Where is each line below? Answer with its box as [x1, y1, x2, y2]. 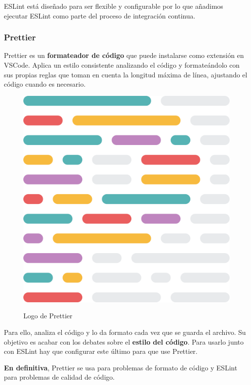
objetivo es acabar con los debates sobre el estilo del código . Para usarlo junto [4, 336, 244, 347]
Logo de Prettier [23, 311, 72, 321]
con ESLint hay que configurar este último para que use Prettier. [4, 346, 198, 356]
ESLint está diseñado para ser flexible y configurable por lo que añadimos [4, 1, 223, 11]
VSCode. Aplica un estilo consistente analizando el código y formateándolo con [4, 60, 240, 70]
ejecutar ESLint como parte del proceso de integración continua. [4, 10, 196, 20]
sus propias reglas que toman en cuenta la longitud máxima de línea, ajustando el [4, 69, 248, 79]
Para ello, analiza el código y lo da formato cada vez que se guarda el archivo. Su [4, 327, 246, 337]
